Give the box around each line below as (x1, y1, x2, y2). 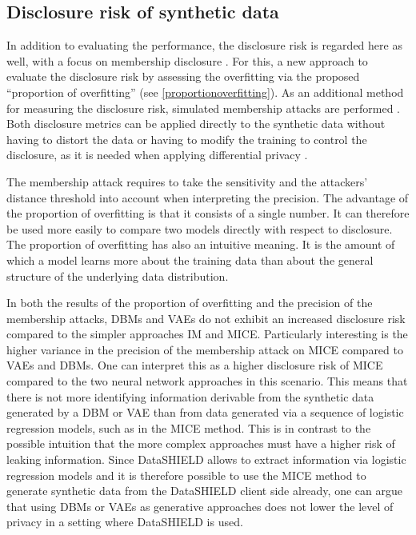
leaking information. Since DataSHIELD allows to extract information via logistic (6, 451, 406, 468)
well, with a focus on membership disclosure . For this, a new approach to (6, 52, 368, 69)
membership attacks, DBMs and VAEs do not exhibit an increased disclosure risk (6, 309, 406, 326)
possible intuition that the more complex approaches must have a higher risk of (6, 435, 395, 452)
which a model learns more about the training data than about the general (6, 251, 374, 268)
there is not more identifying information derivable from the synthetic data (6, 388, 374, 405)
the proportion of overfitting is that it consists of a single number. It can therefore (6, 205, 410, 222)
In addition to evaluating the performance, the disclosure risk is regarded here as (6, 37, 402, 54)
